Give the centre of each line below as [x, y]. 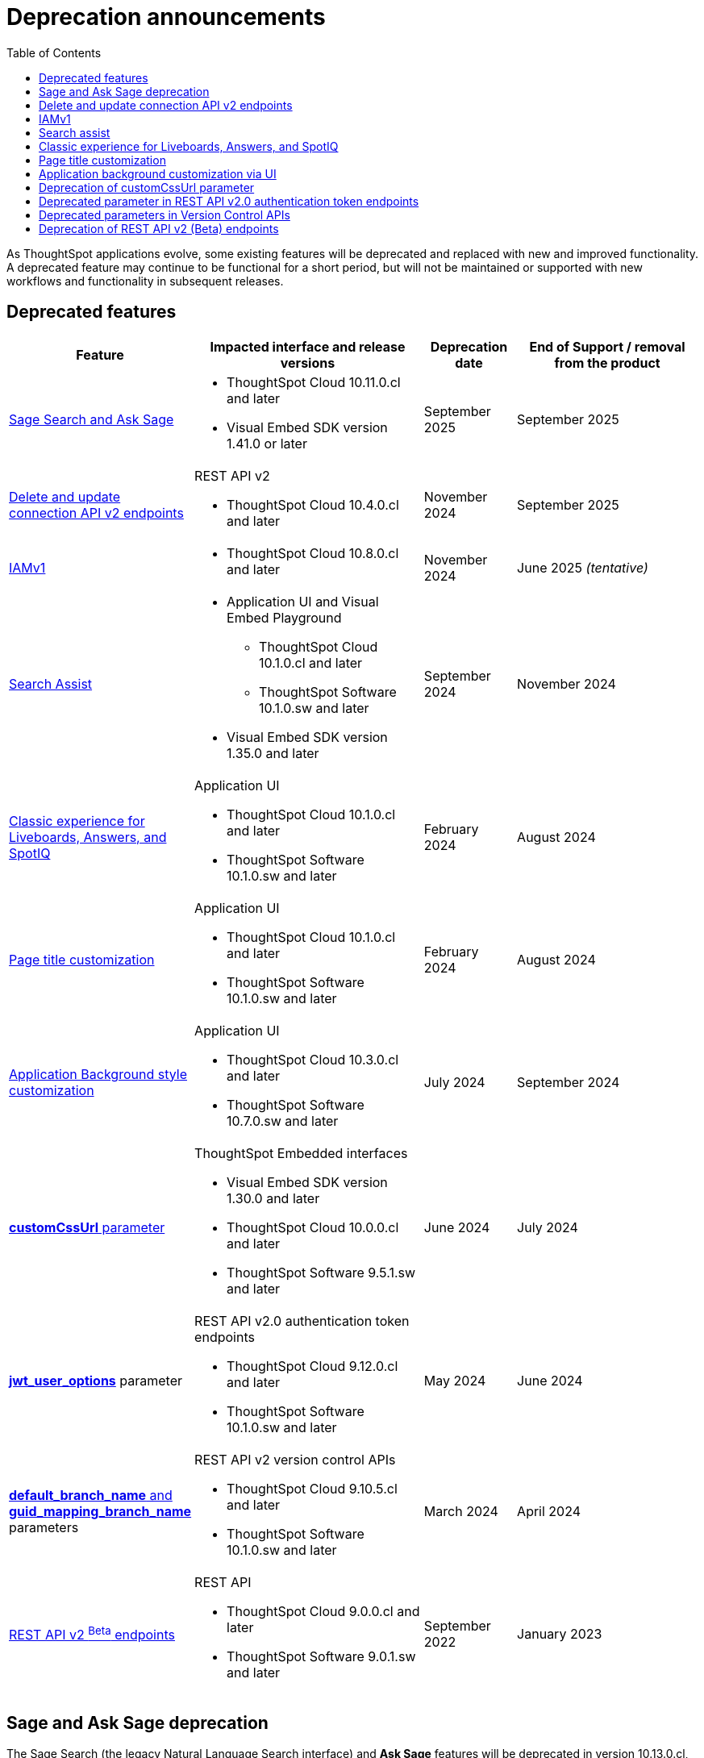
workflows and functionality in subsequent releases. [145, 281]
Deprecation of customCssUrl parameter [147, 187]
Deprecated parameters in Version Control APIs [165, 215]
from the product [607, 362]
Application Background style [98, 1074]
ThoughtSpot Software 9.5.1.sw [321, 1272]
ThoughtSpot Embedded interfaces [301, 1153]
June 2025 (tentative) [583, 567]
